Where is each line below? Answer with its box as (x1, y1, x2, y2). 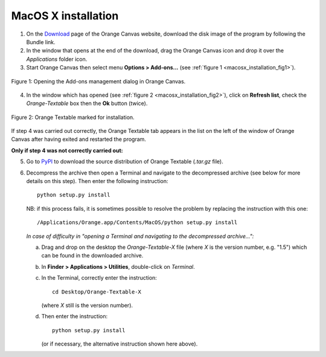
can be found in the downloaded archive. (41, 252, 144, 259)
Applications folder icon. (26, 55, 88, 63)
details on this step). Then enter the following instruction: (26, 178, 168, 185)
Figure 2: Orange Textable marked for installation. (11, 114, 135, 121)
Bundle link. (26, 38, 56, 45)
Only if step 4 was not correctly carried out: (11, 147, 123, 154)
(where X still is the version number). (41, 301, 133, 309)
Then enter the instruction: (41, 313, 108, 320)
